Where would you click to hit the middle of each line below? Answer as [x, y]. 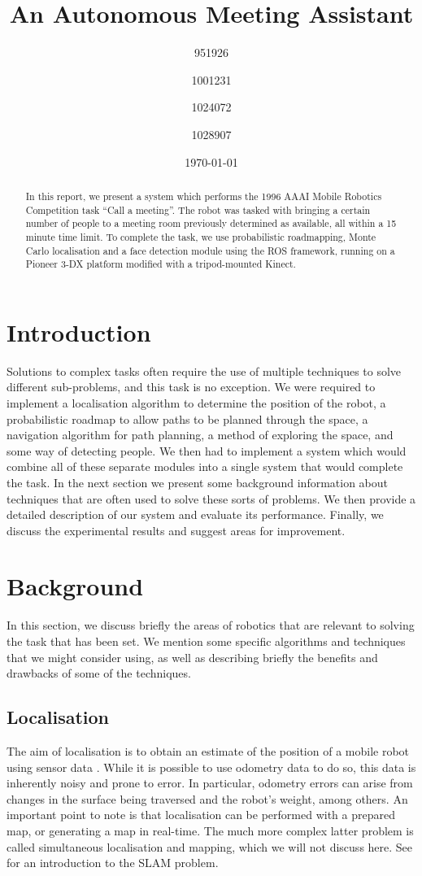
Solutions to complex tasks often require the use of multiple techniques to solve [204, 370]
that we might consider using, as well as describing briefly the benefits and [192, 657]
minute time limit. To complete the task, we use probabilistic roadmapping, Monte [201, 236]
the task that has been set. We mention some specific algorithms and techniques [206, 641]
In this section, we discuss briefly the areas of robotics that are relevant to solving [211, 625]
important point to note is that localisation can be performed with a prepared [201, 815]
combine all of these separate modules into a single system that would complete [205, 466]
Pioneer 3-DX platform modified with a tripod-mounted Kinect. [161, 264]
